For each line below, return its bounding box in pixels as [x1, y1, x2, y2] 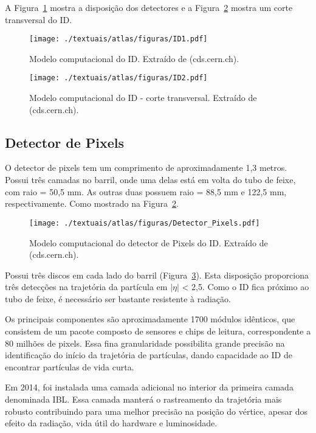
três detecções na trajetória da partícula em [5, 280, 168, 293]
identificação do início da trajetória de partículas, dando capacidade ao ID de [5, 348, 292, 361]
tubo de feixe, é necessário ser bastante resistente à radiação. [5, 292, 231, 305]
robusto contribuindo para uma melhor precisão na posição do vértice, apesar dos [5, 404, 308, 417]
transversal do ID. [5, 13, 72, 26]
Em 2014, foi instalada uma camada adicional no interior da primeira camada [5, 381, 294, 393]
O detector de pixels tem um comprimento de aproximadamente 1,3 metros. [5, 161, 287, 174]
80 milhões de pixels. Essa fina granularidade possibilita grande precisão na [5, 336, 285, 349]
